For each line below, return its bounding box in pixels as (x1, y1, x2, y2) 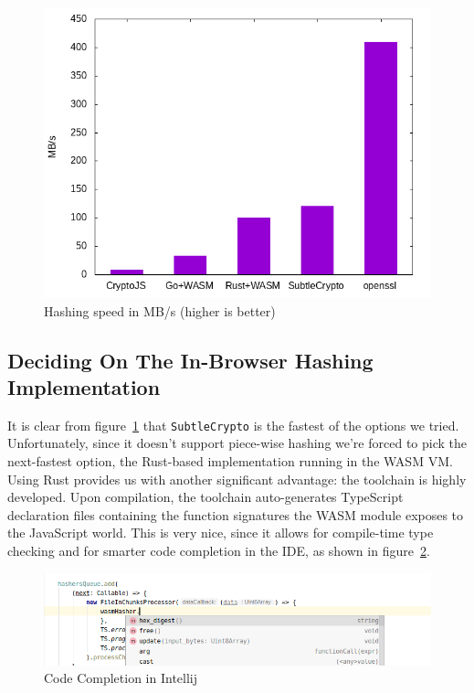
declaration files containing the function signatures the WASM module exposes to (7, 505, 464, 524)
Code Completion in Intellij (44, 668, 198, 688)
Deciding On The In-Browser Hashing (7, 346, 374, 374)
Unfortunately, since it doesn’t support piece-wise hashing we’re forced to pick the (7, 433, 467, 453)
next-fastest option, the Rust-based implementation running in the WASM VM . (7, 452, 453, 471)
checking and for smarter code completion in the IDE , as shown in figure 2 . (7, 541, 430, 560)
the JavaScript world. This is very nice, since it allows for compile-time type (7, 523, 434, 542)
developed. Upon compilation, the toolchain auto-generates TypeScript (7, 487, 404, 506)
